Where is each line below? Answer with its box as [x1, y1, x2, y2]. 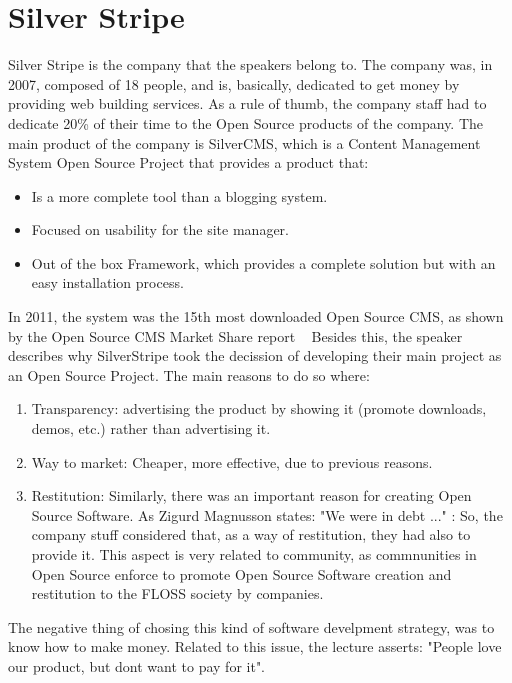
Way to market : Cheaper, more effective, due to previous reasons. [31, 451, 433, 472]
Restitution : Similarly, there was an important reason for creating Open [31, 485, 472, 506]
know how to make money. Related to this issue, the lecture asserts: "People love [8, 636, 502, 657]
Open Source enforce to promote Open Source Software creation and [31, 563, 452, 584]
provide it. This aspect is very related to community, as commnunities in [31, 544, 477, 564]
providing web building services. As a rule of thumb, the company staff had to [8, 93, 487, 114]
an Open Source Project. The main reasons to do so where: [8, 364, 370, 385]
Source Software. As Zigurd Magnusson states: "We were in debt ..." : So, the [31, 504, 503, 525]
